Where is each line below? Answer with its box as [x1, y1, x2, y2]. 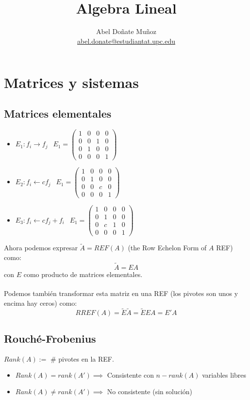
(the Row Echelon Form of [128, 243, 207, 253]
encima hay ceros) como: [4, 297, 77, 308]
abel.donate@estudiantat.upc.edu [77, 35, 175, 46]
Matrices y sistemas [4, 72, 139, 92]
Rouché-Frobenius [4, 330, 96, 346]
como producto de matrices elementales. [23, 269, 143, 279]
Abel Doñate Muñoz [96, 26, 156, 36]
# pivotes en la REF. [50, 353, 114, 364]
